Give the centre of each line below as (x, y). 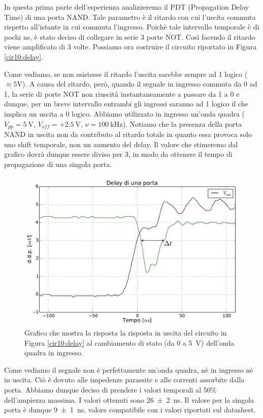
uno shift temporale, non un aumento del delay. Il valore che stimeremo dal (121, 144)
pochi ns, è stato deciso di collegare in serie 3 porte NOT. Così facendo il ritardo (130, 36)
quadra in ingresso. (54, 353)
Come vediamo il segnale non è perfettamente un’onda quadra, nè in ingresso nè (129, 369)
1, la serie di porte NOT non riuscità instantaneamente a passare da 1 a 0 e (122, 93)
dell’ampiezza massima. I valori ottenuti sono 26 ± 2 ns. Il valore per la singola (129, 399)
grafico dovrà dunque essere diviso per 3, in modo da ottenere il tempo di (118, 154)
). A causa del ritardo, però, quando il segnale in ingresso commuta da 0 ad (140, 84)
